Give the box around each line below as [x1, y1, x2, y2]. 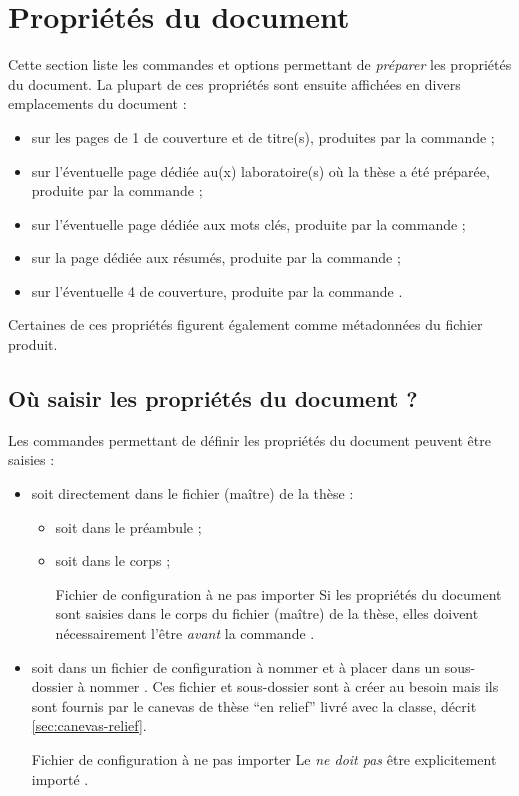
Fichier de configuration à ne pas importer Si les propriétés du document [55, 583, 502, 604]
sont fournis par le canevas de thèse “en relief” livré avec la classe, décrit [31, 695, 477, 716]
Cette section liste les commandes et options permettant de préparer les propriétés [8, 54, 512, 75]
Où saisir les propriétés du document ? [8, 383, 418, 414]
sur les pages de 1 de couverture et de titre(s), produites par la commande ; [31, 126, 495, 147]
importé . [31, 768, 89, 789]
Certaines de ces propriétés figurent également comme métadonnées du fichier [8, 314, 483, 335]
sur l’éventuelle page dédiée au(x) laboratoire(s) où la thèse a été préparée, [31, 160, 490, 181]
